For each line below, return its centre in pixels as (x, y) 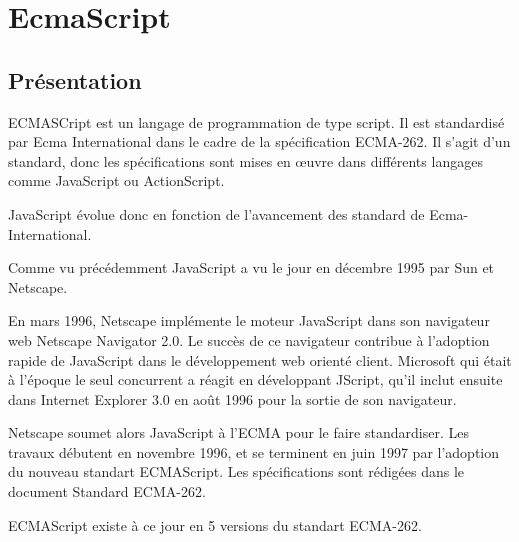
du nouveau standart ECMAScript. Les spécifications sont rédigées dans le (236, 471)
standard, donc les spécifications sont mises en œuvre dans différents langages (245, 160)
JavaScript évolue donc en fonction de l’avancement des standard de (216, 213)
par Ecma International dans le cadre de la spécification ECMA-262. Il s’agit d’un (259, 141)
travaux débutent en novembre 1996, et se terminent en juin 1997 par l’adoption (254, 451)
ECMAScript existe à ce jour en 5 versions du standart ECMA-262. (215, 524)
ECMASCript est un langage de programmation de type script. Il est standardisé (256, 121)
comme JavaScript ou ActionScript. (116, 180)
